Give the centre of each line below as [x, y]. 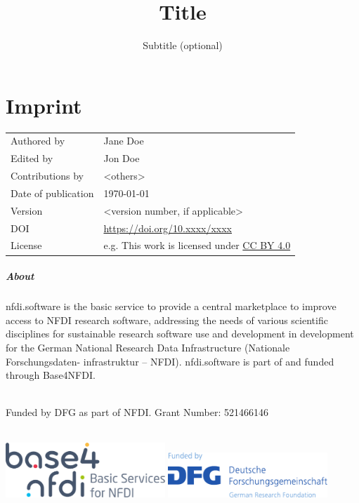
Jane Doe [124, 141]
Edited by [32, 158]
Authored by [38, 141]
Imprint [44, 105]
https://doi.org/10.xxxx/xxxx [168, 228]
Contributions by [47, 176]
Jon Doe [122, 158]
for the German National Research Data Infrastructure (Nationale [148, 347]
